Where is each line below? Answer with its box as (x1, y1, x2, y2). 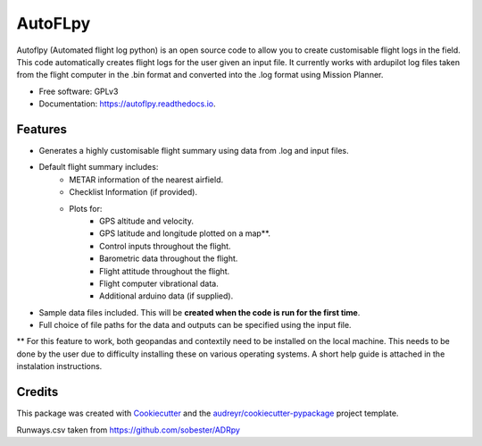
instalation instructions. (16, 361, 103, 372)
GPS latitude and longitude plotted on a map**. (99, 228, 271, 239)
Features (16, 122, 67, 137)
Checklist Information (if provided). (69, 187, 198, 198)
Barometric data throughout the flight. (99, 253, 238, 264)
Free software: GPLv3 (38, 86, 119, 97)
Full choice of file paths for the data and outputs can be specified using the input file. (38, 320, 352, 331)
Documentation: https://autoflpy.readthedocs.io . (38, 98, 216, 109)
